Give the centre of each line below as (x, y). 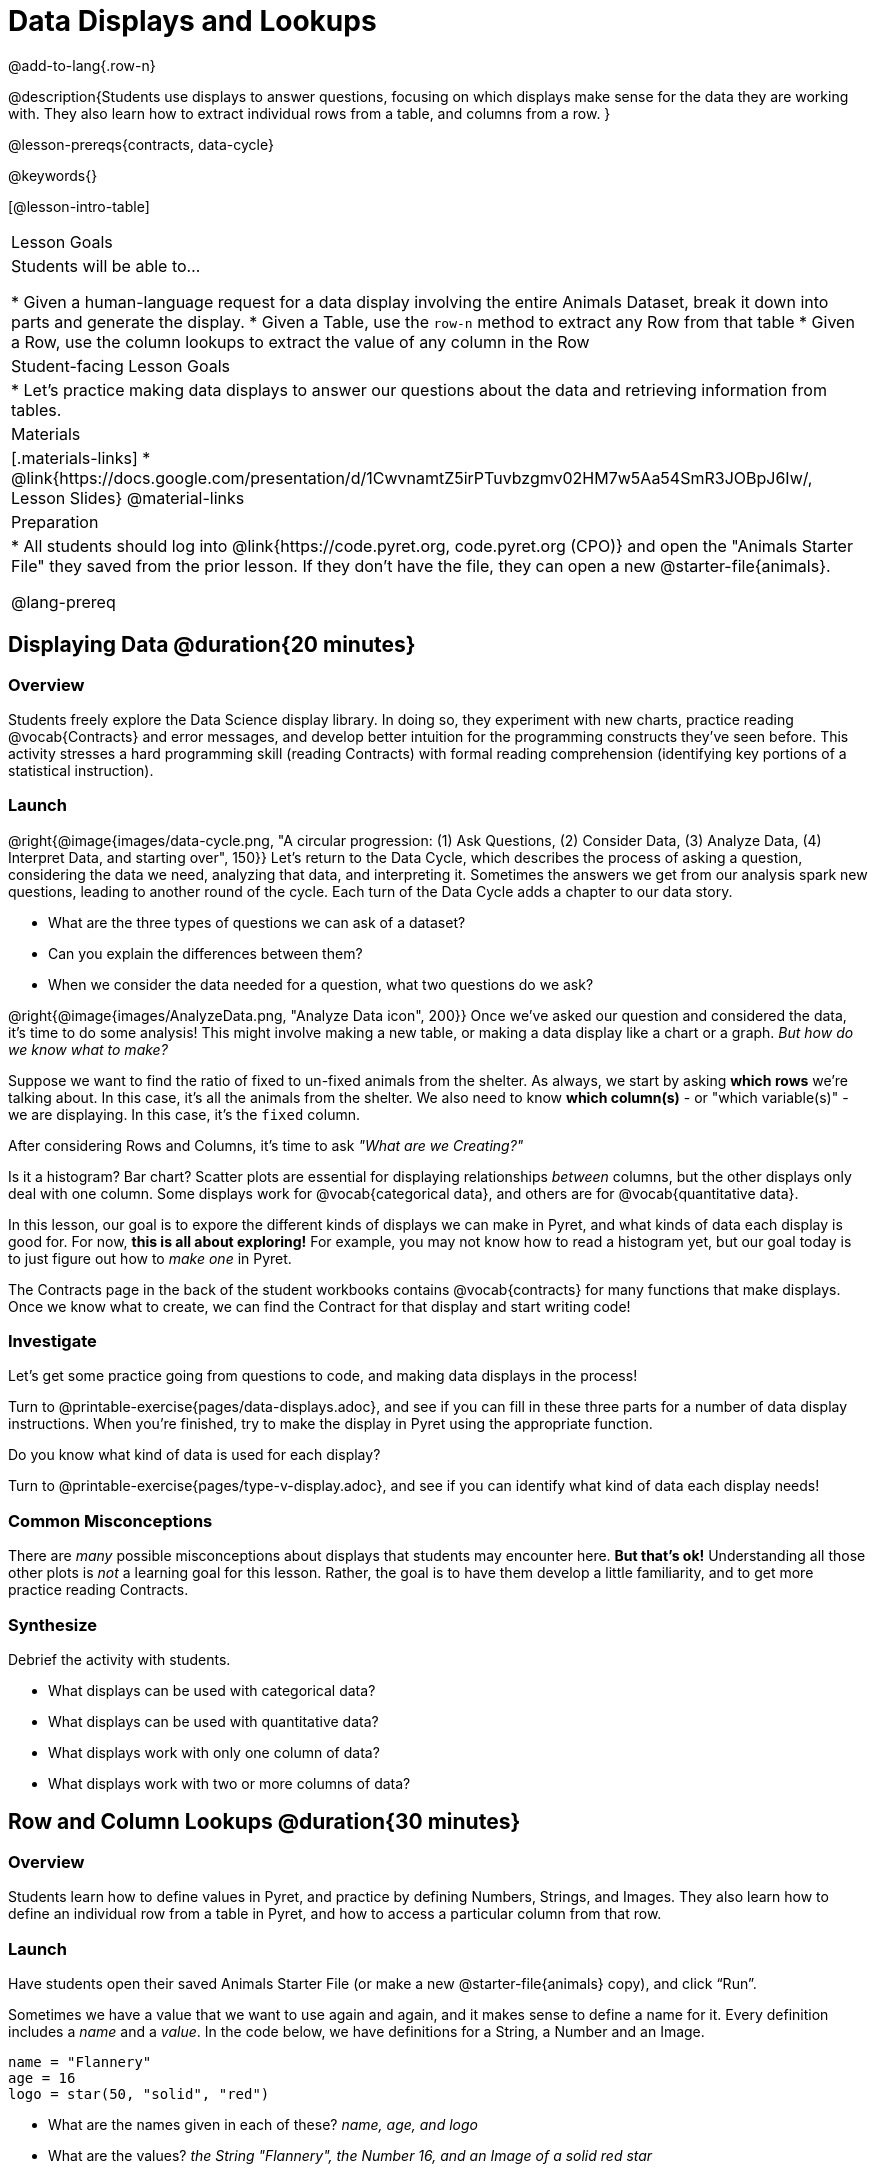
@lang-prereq (63, 601)
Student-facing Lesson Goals (121, 365)
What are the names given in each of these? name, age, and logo (263, 2124)
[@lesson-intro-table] (79, 206)
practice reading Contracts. (98, 1590)
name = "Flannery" (80, 2061)
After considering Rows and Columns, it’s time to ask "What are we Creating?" (266, 1145)
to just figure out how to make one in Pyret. (150, 1258)
